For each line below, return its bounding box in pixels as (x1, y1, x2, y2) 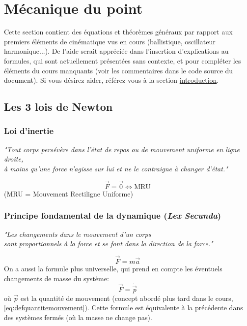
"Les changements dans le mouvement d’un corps (4, 228, 151, 239)
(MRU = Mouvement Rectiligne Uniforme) (4, 188, 133, 198)
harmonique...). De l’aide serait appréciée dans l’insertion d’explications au (4, 46, 229, 56)
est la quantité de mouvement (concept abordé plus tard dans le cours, (20, 293, 233, 303)
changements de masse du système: (4, 273, 109, 283)
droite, (4, 154, 24, 164)
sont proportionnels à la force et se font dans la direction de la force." (4, 238, 213, 249)
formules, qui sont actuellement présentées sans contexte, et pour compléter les (4, 55, 241, 65)
